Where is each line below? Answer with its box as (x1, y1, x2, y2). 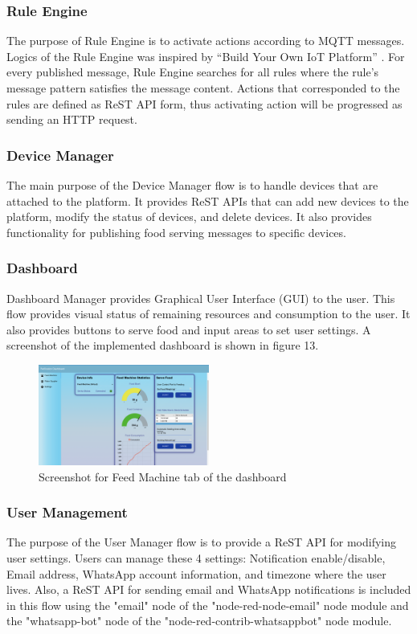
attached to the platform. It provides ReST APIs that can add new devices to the (6, 192, 409, 209)
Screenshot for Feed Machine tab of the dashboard (39, 468, 287, 485)
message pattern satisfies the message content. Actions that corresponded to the (6, 80, 400, 96)
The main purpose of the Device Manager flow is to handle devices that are (6, 177, 378, 193)
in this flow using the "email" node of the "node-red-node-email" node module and (6, 596, 409, 613)
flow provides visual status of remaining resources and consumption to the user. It (6, 305, 411, 322)
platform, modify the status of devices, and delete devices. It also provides (6, 208, 372, 225)
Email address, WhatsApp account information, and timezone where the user (6, 565, 386, 582)
